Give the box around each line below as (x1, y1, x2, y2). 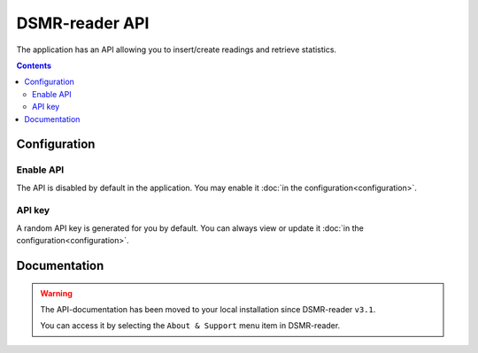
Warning (40, 288, 73, 298)
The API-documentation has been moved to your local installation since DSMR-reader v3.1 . (40, 303, 376, 314)
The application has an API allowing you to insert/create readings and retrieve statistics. (16, 44, 336, 55)
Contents (16, 60, 52, 71)
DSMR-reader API (16, 13, 150, 33)
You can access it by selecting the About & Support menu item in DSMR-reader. (40, 320, 341, 331)
